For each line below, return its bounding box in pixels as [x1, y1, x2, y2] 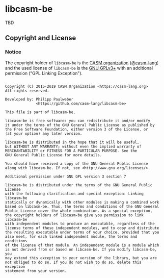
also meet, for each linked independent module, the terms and [5, 234, 137, 239]
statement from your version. [5, 268, 67, 273]
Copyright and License [5, 34, 76, 42]
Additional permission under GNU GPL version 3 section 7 [5, 174, 126, 179]
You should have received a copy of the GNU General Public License [5, 161, 148, 166]
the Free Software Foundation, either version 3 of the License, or [5, 126, 148, 132]
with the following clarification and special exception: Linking [5, 191, 144, 196]
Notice [5, 49, 22, 55]
